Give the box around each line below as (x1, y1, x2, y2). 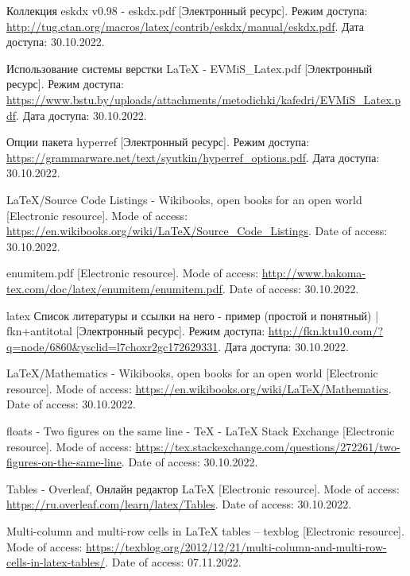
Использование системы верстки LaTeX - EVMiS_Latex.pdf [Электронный (6, 60, 373, 76)
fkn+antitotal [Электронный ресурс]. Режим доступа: (6, 323, 265, 339)
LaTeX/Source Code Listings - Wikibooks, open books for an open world (6, 191, 362, 207)
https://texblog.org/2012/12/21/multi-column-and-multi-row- (86, 538, 387, 555)
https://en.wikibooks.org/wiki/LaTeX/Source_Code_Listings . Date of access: (6, 222, 388, 239)
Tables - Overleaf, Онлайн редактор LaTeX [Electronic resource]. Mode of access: (6, 480, 400, 497)
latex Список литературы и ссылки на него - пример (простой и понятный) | (6, 307, 379, 323)
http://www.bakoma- (261, 265, 366, 281)
